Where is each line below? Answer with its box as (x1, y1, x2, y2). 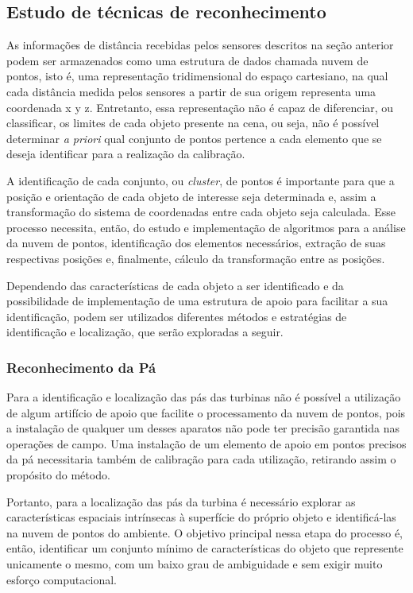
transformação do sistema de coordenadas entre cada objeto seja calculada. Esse (6, 203, 396, 220)
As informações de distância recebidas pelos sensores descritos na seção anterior (6, 37, 394, 53)
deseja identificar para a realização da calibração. (6, 145, 245, 162)
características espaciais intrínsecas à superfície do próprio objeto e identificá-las (6, 509, 396, 525)
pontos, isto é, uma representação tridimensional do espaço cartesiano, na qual (6, 68, 388, 84)
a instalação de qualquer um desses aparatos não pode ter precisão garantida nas (6, 420, 399, 436)
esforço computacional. (6, 571, 117, 587)
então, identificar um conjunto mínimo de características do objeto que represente (6, 540, 403, 556)
